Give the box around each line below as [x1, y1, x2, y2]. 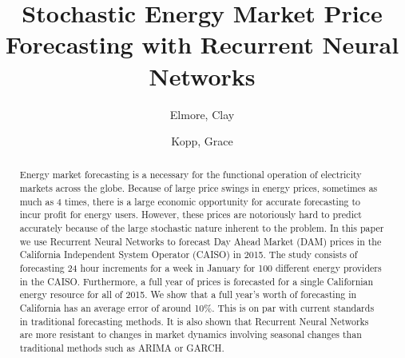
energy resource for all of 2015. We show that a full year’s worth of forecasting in [19, 288, 357, 301]
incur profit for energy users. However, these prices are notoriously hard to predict [19, 208, 362, 221]
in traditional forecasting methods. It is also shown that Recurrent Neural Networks [19, 314, 369, 328]
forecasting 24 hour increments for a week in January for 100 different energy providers [19, 261, 382, 275]
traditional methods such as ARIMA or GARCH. [19, 341, 224, 355]
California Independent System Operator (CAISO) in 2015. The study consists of [19, 248, 358, 261]
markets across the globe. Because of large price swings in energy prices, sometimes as [19, 181, 378, 195]
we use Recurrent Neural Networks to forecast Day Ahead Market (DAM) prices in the [19, 234, 382, 248]
